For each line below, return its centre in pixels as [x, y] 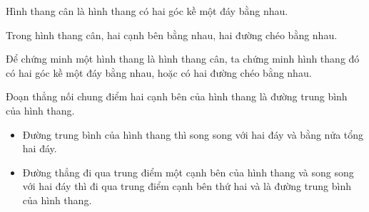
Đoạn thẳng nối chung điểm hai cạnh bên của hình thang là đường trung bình [177, 96]
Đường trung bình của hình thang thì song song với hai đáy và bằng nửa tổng [193, 134]
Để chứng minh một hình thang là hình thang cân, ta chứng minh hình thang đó [183, 59]
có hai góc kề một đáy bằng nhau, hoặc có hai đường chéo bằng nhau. [159, 72]
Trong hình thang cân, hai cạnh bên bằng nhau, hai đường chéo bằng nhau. [172, 35]
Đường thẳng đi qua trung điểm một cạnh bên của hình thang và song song [188, 172]
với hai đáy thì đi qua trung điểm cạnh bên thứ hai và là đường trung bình [187, 186]
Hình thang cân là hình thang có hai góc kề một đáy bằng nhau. [147, 11]
